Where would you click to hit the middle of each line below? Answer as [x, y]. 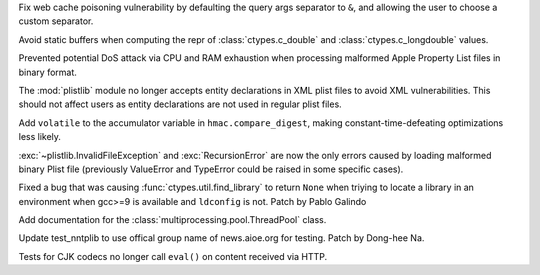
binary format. [47, 72]
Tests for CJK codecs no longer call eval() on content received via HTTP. [173, 256]
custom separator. [56, 21]
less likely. [40, 137]
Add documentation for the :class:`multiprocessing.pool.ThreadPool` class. [172, 220]
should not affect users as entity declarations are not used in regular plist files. [180, 104]
